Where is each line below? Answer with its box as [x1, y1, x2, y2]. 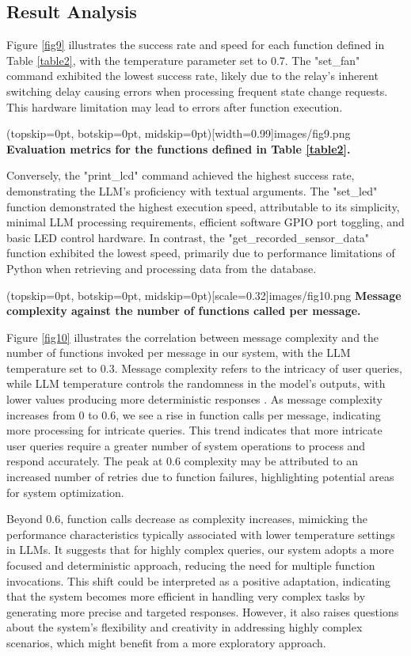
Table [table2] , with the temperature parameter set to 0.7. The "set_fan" [6, 51, 360, 68]
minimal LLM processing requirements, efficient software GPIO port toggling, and [6, 214, 405, 230]
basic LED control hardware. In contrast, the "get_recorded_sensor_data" [6, 229, 370, 245]
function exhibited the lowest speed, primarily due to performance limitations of [6, 245, 395, 261]
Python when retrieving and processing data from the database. [6, 260, 317, 276]
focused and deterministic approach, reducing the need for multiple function [6, 557, 375, 574]
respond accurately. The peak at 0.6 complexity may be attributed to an [6, 453, 358, 469]
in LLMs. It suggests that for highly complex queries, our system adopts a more [6, 541, 394, 558]
